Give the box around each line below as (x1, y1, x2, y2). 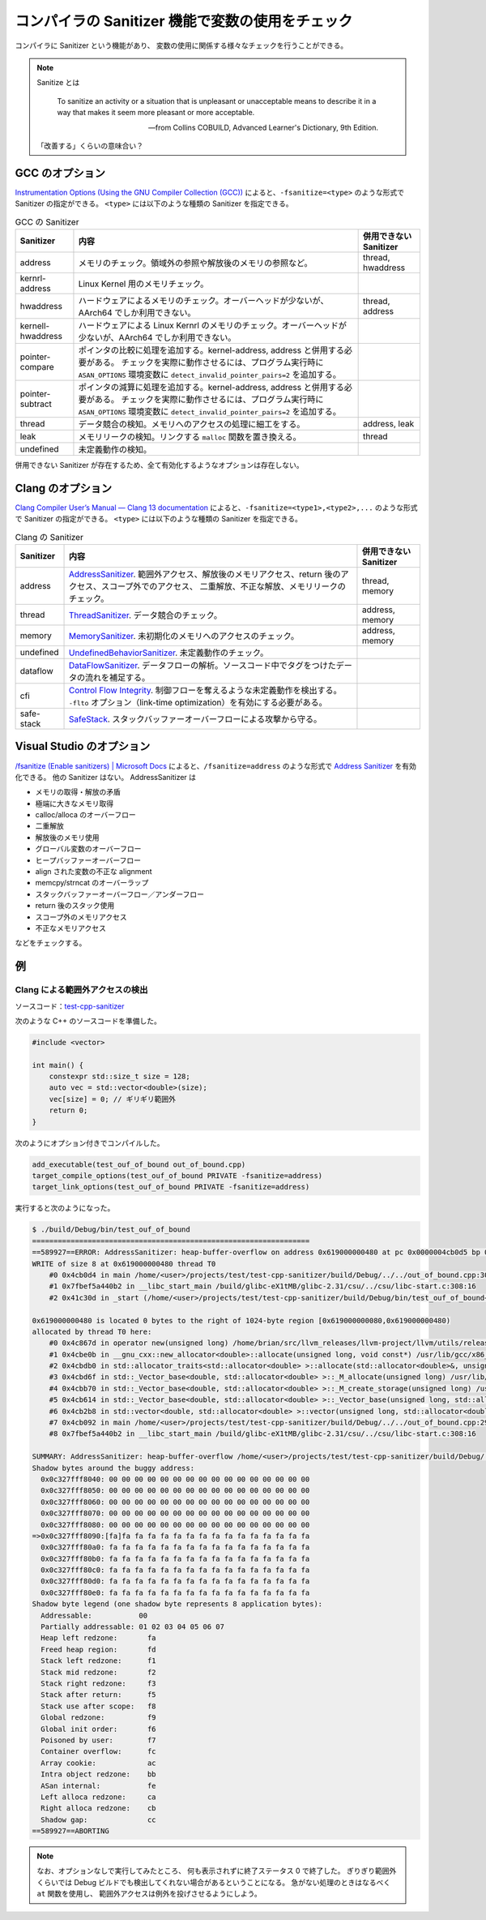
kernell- (19, 320, 50, 332)
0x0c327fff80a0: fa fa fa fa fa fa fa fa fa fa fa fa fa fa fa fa (40, 1543, 310, 1552)
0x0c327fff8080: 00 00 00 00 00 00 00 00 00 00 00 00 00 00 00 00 (40, 1520, 310, 1529)
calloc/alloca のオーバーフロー (35, 810, 137, 820)
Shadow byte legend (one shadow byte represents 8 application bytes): (32, 1600, 323, 1609)
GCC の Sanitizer (15, 216, 79, 227)
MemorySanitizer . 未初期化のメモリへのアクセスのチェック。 (68, 631, 300, 642)
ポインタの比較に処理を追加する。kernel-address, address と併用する (78, 345, 344, 356)
